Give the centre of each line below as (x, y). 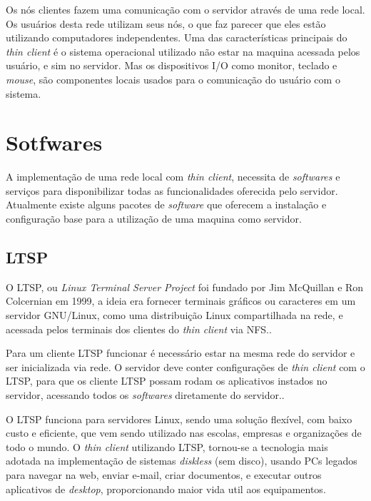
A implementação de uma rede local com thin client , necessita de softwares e (173, 177)
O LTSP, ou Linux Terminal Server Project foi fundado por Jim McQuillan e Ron (185, 287)
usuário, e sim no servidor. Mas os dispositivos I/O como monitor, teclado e (172, 65)
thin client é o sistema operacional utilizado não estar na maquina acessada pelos (183, 51)
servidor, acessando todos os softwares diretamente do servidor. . (145, 395)
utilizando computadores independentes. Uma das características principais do (177, 37)
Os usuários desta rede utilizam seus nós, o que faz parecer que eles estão (166, 23)
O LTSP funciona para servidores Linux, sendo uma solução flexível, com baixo (179, 419)
